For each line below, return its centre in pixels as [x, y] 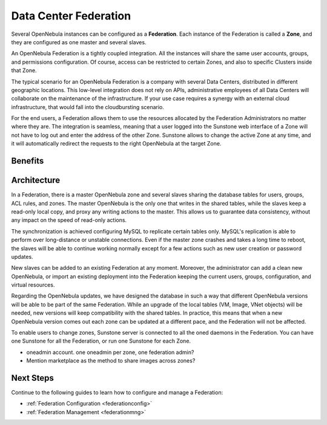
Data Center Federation [71, 16]
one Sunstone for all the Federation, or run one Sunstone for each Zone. [101, 341]
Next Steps [32, 378]
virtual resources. [33, 285]
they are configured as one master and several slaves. [79, 42]
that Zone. [24, 70]
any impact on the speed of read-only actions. [69, 220]
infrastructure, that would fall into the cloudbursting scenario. [88, 107]
